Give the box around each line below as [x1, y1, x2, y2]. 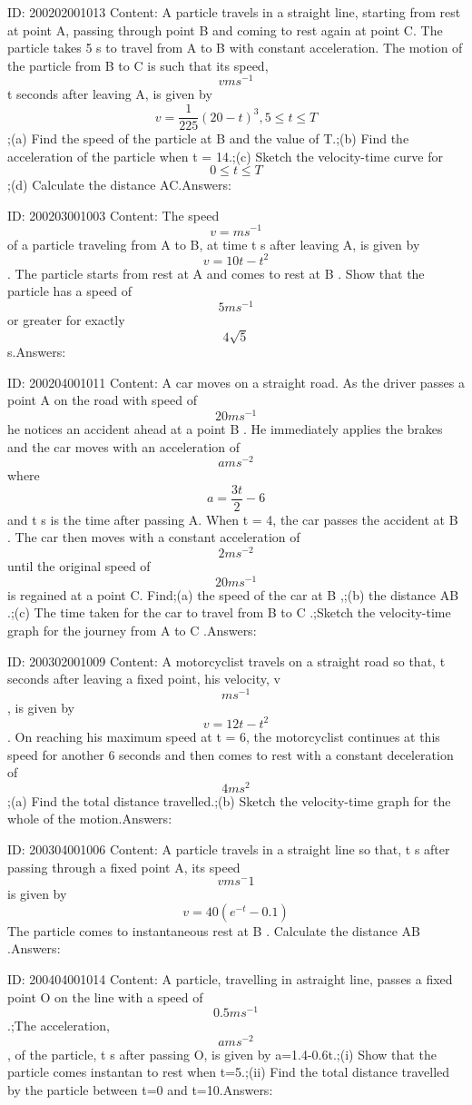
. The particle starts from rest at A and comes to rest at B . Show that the [7, 263, 425, 282]
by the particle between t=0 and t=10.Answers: [7, 1080, 273, 1100]
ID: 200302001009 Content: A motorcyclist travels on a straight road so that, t [7, 651, 446, 670]
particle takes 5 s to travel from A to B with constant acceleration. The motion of [7, 38, 463, 57]
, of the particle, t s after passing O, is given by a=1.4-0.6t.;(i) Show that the [7, 1044, 437, 1063]
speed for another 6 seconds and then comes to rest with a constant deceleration [7, 745, 454, 764]
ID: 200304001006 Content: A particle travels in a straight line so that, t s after [7, 839, 450, 858]
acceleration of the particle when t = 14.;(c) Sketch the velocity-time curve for [7, 146, 444, 165]
